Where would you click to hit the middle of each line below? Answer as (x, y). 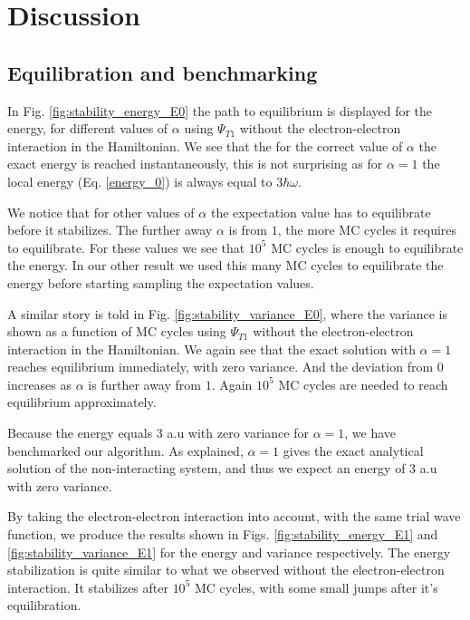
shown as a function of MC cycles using (117, 331)
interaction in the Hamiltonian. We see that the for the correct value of (205, 145)
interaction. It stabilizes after (88, 587)
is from (248, 230)
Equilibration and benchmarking (163, 72)
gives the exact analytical (353, 450)
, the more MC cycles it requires (367, 230)
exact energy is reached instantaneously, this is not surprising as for (195, 164)
